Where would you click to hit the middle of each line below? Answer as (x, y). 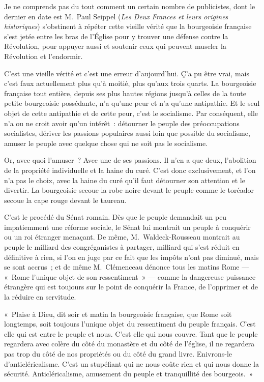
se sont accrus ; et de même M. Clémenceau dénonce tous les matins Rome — (127, 267)
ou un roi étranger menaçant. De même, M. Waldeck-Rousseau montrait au (122, 237)
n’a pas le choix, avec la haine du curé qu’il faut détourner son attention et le (125, 180)
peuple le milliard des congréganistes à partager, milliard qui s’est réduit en (122, 247)
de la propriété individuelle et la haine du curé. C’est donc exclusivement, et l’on (130, 170)
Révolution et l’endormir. (43, 56)
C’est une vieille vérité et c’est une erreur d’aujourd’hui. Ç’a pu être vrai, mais (127, 73)
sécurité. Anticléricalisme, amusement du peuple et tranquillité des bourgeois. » (129, 374)
